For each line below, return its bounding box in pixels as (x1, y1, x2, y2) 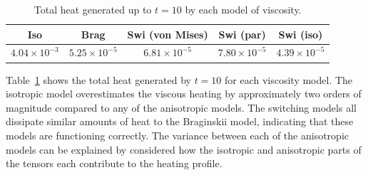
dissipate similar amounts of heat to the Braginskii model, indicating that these (6, 114, 354, 129)
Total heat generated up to (34, 2, 152, 16)
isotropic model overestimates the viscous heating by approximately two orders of (6, 86, 362, 101)
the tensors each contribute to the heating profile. (6, 156, 223, 171)
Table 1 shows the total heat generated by (6, 72, 191, 87)
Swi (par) (218, 26, 266, 41)
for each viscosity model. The (225, 72, 353, 87)
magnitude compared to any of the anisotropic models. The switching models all (6, 100, 357, 115)
